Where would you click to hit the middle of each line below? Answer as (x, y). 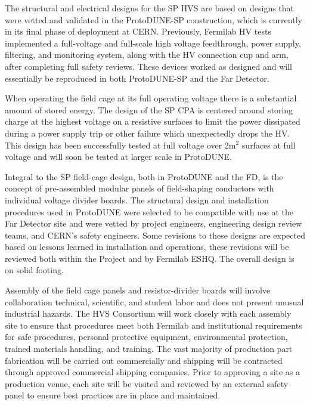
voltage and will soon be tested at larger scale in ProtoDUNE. (118, 157)
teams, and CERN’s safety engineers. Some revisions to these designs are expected (155, 235)
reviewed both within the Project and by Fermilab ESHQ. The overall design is (150, 258)
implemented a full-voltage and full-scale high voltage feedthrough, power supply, (153, 43)
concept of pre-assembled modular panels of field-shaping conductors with (139, 188)
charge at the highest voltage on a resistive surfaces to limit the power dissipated (153, 121)
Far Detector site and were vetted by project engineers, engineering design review (154, 223)
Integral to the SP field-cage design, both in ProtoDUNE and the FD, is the (144, 176)
